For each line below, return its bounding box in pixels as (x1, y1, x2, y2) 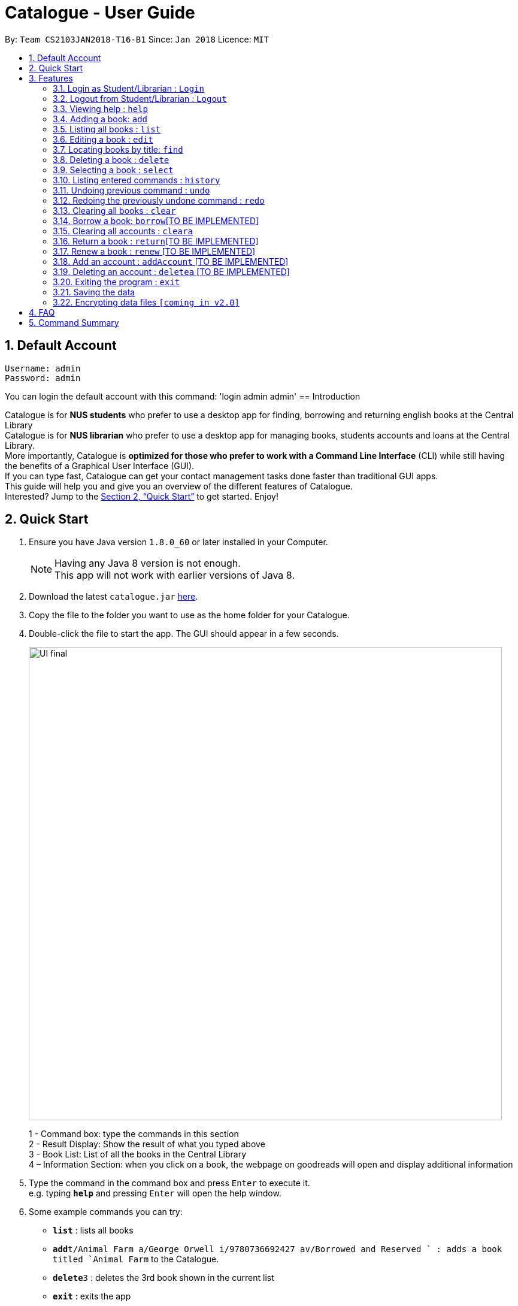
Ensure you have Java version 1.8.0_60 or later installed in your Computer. (29, 537, 328, 548)
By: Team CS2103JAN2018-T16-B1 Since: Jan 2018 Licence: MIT (5, 34, 269, 44)
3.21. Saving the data (53, 286, 135, 297)
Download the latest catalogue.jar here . (29, 591, 198, 602)
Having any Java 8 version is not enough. (54, 557, 241, 570)
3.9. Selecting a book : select (53, 164, 174, 175)
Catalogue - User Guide (5, 2, 195, 23)
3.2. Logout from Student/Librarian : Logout (53, 93, 227, 104)
